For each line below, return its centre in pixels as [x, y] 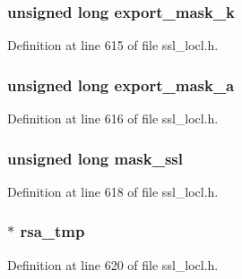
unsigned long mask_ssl [95, 158]
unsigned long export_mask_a [121, 85]
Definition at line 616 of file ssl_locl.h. [113, 118]
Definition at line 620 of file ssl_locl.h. [113, 264]
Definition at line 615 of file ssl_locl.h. [113, 45]
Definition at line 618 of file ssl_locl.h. [113, 191]
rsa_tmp [52, 231]
